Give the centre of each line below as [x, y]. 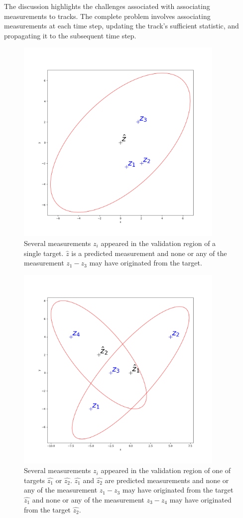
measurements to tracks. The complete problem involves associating [107, 16]
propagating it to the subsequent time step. [70, 35]
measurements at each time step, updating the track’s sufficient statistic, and [121, 26]
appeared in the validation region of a [158, 243]
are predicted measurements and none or [167, 480]
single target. [44, 253]
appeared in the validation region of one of [166, 470]
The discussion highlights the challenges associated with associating [107, 6]
